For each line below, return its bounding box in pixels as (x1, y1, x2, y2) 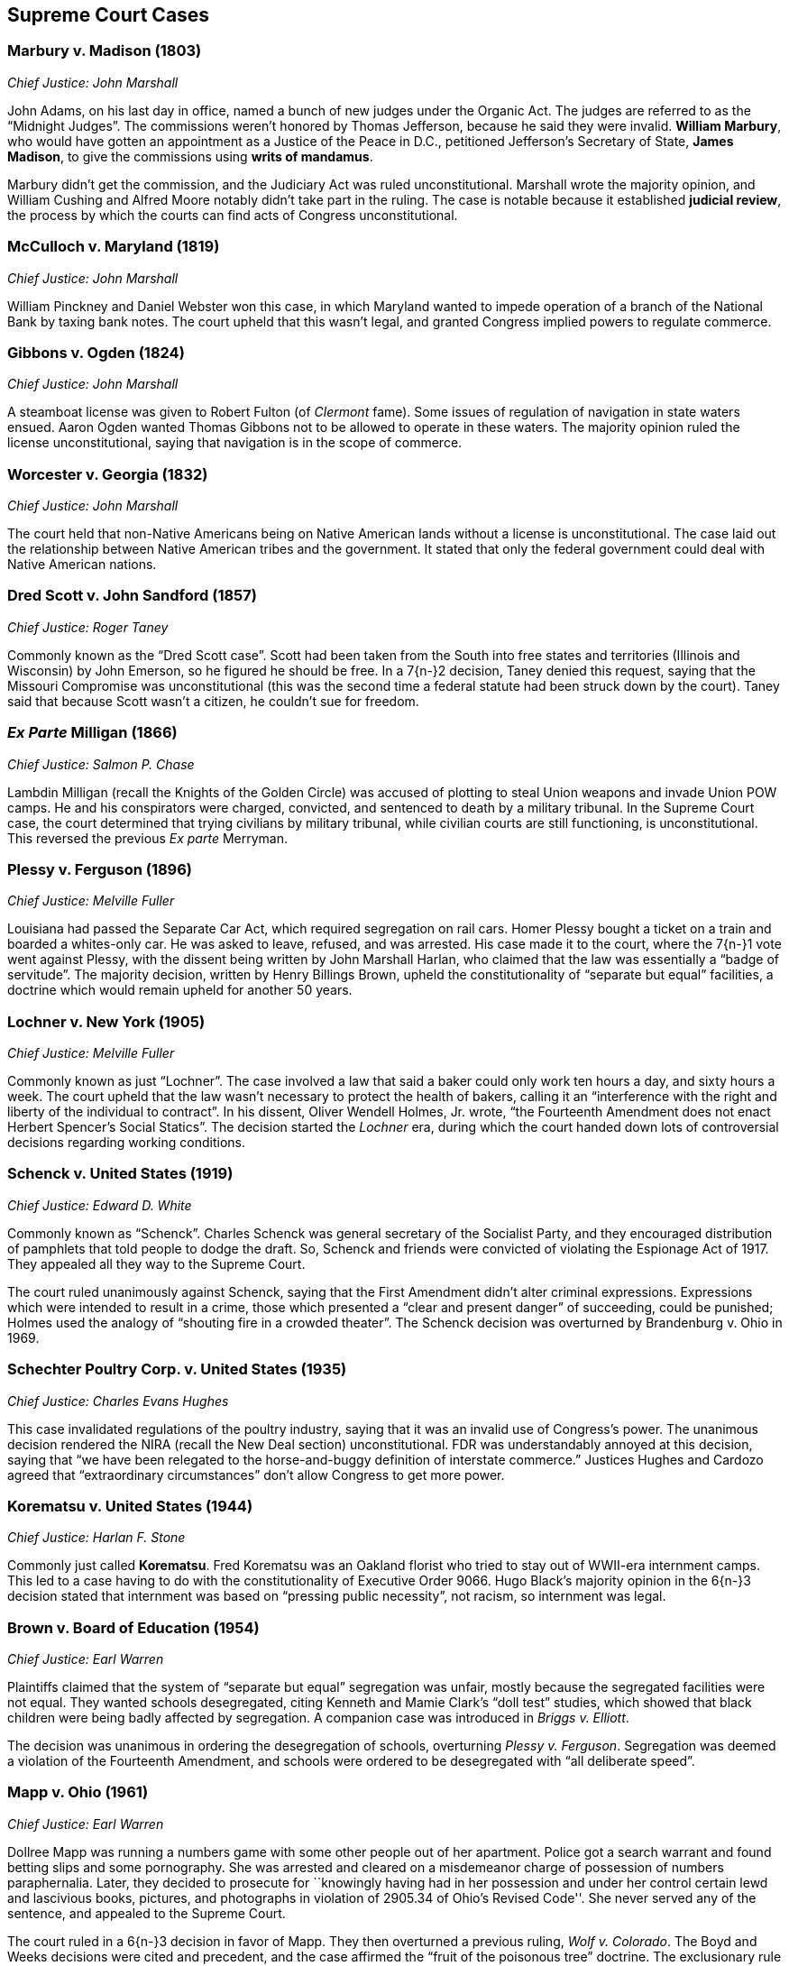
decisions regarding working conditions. (7, 1135, 245, 1151)
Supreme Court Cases (7, 4, 210, 26)
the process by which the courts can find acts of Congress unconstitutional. (7, 207, 458, 223)
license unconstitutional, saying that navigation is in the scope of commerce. (7, 435, 463, 451)
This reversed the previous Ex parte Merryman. (7, 830, 288, 846)
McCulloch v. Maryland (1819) (7, 237, 220, 256)
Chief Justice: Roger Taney (7, 619, 169, 635)
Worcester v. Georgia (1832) (7, 464, 208, 483)
